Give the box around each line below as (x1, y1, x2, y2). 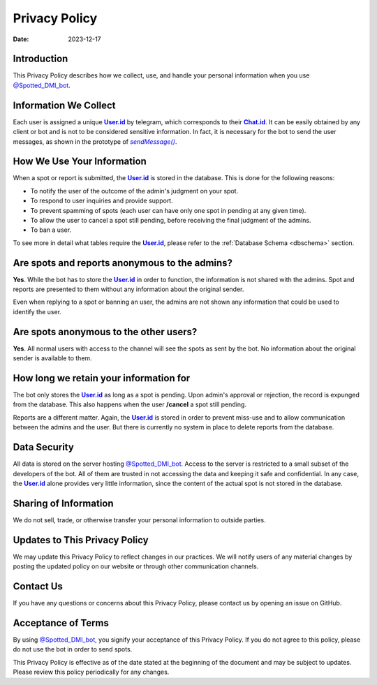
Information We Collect (13, 99, 116, 111)
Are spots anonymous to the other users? (13, 325, 198, 338)
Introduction (13, 53, 68, 65)
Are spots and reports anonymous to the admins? (13, 257, 233, 269)
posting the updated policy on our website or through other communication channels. (13, 562, 259, 570)
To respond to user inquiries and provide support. (30, 196, 174, 205)
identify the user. (13, 307, 62, 316)
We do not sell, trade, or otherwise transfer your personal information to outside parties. (13, 515, 266, 524)
